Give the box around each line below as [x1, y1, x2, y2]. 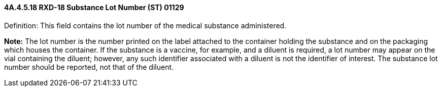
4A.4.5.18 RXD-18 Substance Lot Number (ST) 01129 [4, 3, 184, 12]
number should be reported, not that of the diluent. [4, 62, 174, 71]
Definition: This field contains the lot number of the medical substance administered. [4, 21, 287, 30]
